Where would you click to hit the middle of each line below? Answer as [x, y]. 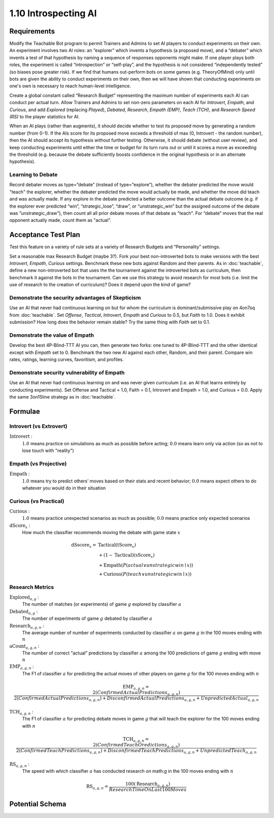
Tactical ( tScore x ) [117, 546]
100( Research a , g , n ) [148, 784]
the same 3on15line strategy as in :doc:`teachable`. [63, 397]
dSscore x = [84, 546]
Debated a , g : [24, 612]
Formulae [25, 411]
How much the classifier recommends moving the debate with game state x [101, 533]
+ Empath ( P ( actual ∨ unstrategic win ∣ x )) [146, 565]
